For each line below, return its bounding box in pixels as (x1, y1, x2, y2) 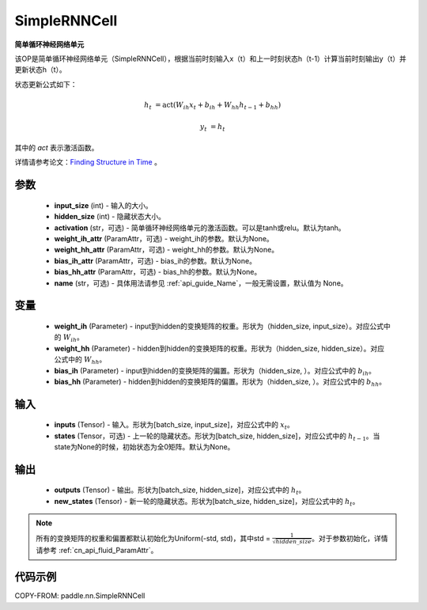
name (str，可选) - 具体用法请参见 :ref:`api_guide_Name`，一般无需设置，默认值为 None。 (54, 278, 348, 288)
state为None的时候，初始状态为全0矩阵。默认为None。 (54, 442, 235, 452)
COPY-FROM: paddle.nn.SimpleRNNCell (14, 591, 145, 601)
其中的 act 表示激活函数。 (14, 143, 99, 152)
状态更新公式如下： (14, 79, 77, 89)
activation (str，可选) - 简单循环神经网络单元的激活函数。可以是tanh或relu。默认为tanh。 (54, 222, 346, 233)
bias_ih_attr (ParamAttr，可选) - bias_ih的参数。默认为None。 (54, 256, 257, 265)
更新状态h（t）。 (14, 65, 66, 74)
